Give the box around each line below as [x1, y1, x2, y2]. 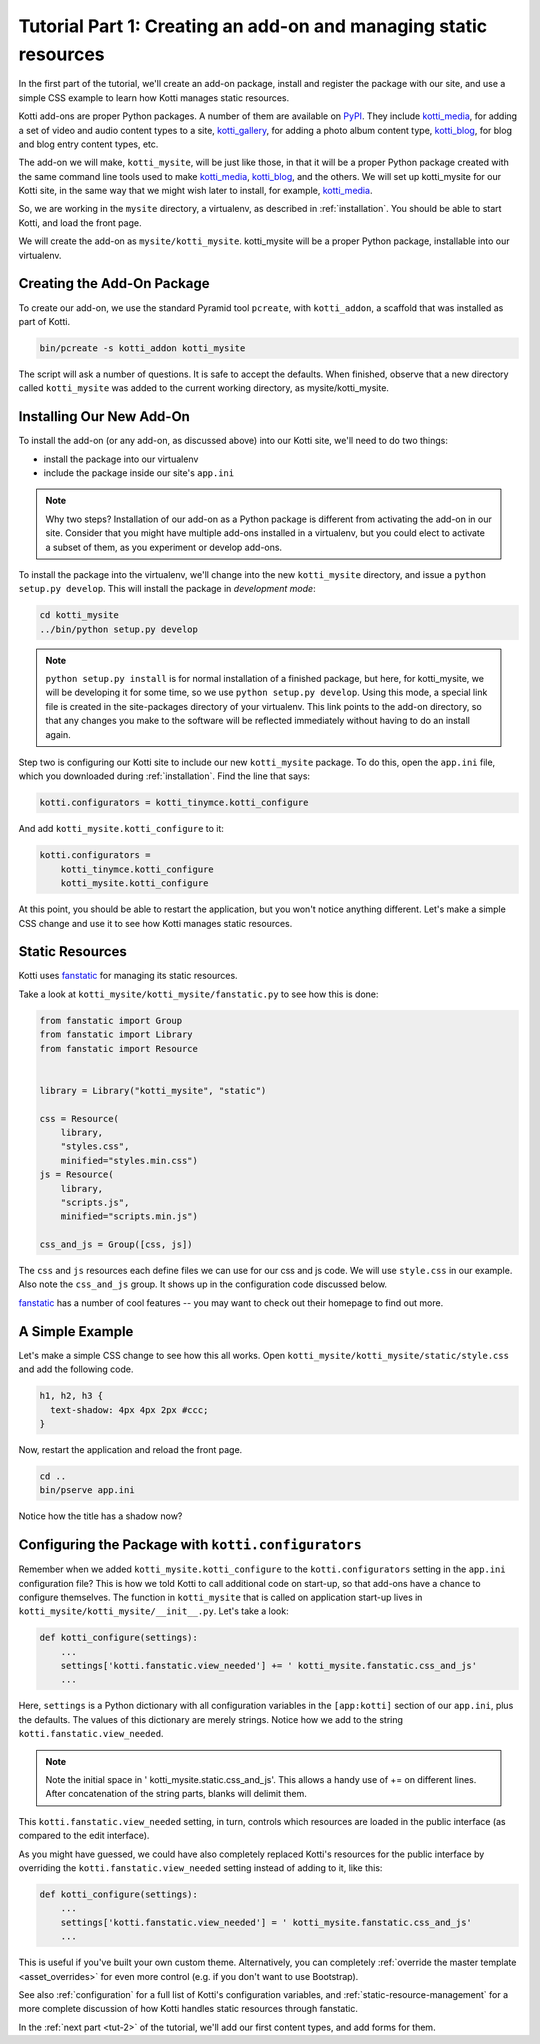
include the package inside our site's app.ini [43, 466, 235, 479]
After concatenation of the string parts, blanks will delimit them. [45, 1788, 307, 1800]
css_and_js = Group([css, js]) [39, 1239, 194, 1250]
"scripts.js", [60, 1196, 130, 1208]
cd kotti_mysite [39, 610, 120, 621]
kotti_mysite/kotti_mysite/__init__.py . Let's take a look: [18, 1605, 289, 1617]
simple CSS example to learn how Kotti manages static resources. [18, 91, 290, 104]
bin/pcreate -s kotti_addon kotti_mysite [39, 342, 246, 354]
